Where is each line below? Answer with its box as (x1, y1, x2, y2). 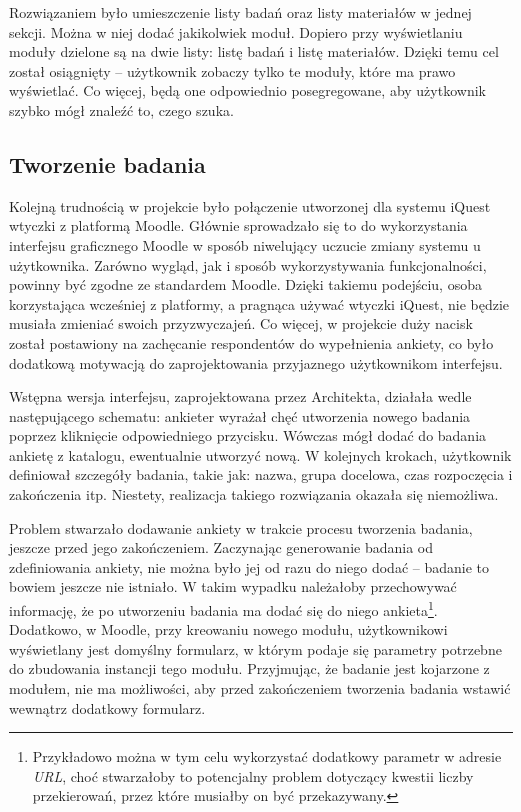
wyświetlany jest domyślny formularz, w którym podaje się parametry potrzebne (9, 638, 502, 659)
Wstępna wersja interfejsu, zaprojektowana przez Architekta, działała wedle (9, 386, 472, 407)
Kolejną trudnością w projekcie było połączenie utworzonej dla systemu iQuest (9, 195, 491, 216)
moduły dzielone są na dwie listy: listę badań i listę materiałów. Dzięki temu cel (9, 41, 499, 62)
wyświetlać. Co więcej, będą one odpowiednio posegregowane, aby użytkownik (9, 80, 486, 101)
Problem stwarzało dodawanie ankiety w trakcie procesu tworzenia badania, (9, 517, 473, 538)
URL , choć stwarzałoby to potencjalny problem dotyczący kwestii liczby (32, 765, 474, 786)
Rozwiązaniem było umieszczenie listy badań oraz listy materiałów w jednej (9, 2, 472, 22)
